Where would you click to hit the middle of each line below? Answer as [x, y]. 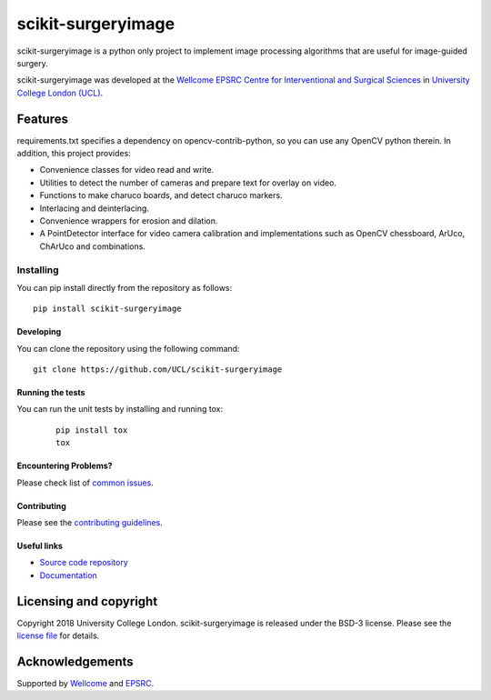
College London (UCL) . [60, 93]
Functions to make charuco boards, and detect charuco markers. [161, 195]
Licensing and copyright [87, 601]
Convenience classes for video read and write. [127, 170]
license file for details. [58, 635]
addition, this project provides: [74, 154]
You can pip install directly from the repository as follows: [125, 287]
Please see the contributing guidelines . [90, 523]
